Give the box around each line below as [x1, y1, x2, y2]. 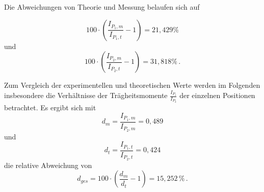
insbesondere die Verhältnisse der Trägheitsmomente [4, 90, 168, 101]
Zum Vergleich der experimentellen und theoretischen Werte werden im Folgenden [4, 80, 260, 90]
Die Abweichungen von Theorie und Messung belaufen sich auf [4, 2, 200, 12]
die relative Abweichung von [4, 159, 92, 170]
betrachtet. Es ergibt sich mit [4, 102, 96, 113]
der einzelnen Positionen [179, 90, 255, 101]
